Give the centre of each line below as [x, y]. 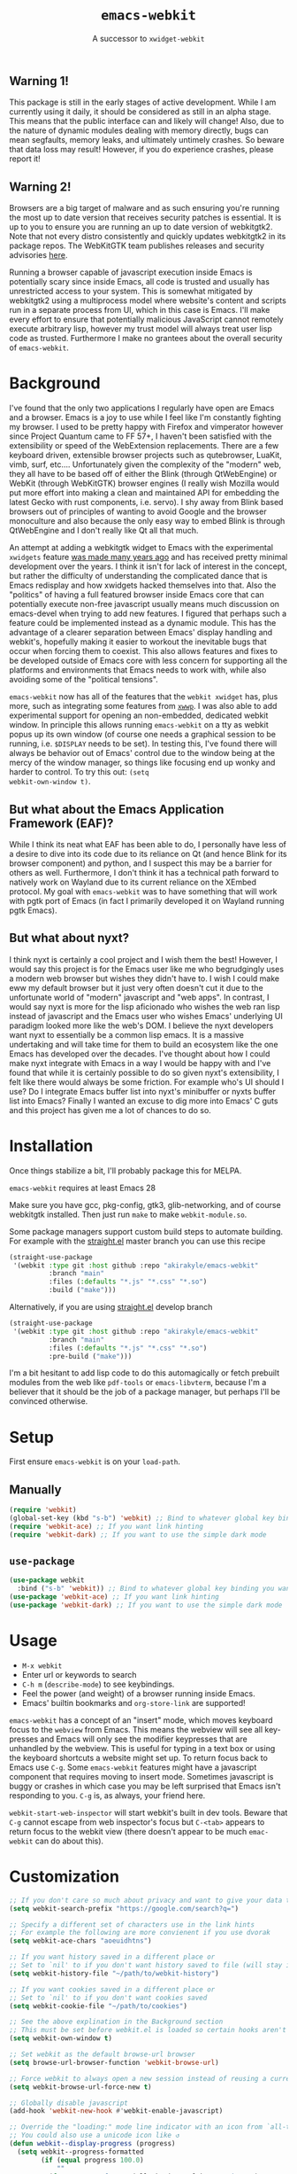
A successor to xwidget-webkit [148, 38]
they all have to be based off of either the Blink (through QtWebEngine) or [143, 474]
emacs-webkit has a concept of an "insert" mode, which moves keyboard [141, 1720]
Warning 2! [40, 187]
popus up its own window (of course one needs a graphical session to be [143, 735]
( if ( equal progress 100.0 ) [92, 2160]
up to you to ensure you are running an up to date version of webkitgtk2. [141, 227]
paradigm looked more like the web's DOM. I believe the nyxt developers [141, 1025]
